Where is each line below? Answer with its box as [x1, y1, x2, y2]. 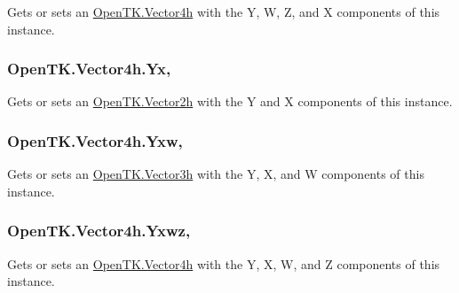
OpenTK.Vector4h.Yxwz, [7, 220, 191, 242]
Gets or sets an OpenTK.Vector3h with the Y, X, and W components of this [7, 165, 424, 183]
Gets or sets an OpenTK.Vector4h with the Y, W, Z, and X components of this [7, 3, 440, 20]
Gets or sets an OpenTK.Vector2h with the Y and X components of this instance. [7, 92, 453, 111]
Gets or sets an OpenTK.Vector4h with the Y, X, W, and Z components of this [7, 254, 440, 273]
